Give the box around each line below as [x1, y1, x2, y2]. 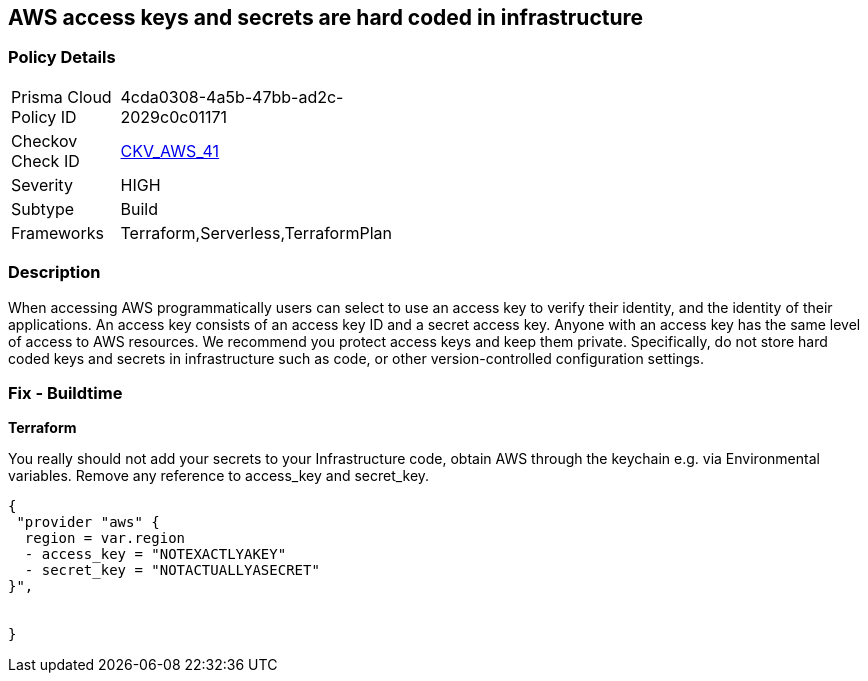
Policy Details [8, 47, 116, 68]
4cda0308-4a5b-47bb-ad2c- [120, 86, 344, 107]
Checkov [11, 130, 78, 151]
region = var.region [24, 530, 186, 547]
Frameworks [11, 222, 104, 243]
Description [8, 262, 101, 283]
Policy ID [11, 106, 77, 127]
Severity [11, 174, 73, 195]
